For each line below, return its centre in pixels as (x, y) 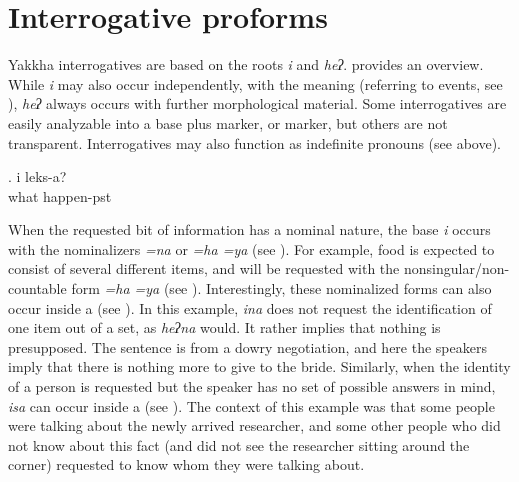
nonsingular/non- (456, 268)
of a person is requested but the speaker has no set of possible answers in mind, (252, 386)
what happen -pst (60, 195)
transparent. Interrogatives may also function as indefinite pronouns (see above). (255, 142)
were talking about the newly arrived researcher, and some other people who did (254, 425)
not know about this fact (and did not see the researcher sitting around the (239, 444)
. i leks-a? (37, 176)
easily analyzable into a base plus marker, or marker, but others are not (228, 122)
